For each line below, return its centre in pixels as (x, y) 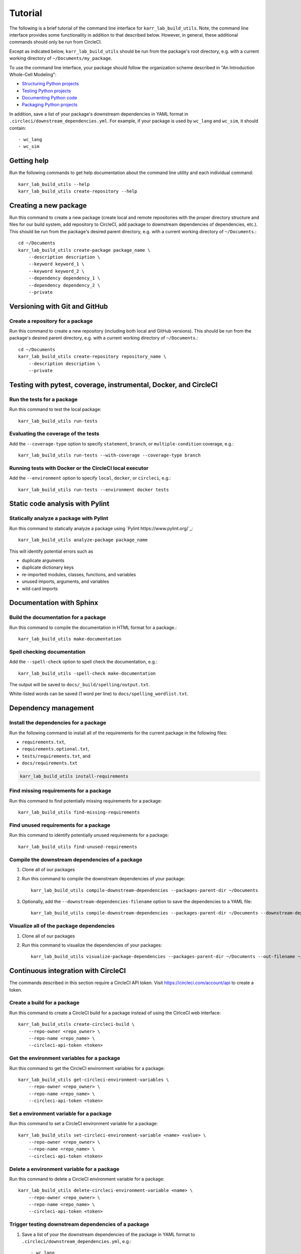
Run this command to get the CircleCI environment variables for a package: (87, 1068)
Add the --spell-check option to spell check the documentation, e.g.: (83, 662)
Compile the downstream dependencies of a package (76, 859)
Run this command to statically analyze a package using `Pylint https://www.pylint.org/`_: (101, 528)
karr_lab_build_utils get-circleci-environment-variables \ (94, 1079)
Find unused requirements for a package (60, 825)
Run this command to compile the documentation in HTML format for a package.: (93, 628)
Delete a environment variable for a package (64, 1169)
